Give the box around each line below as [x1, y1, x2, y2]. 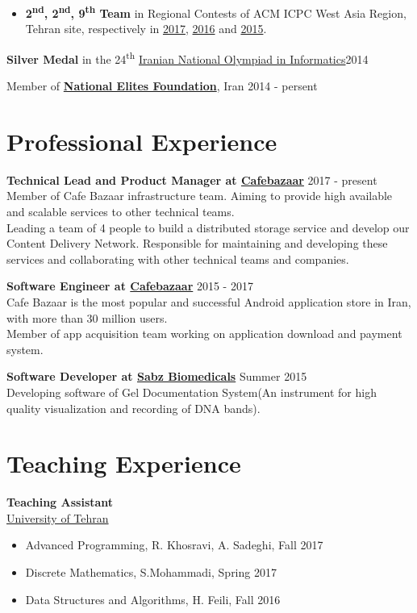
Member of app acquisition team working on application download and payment [6, 325, 402, 342]
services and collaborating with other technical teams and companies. [6, 250, 349, 267]
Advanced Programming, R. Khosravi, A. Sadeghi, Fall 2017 [25, 536, 323, 553]
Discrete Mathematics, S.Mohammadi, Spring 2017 [25, 564, 277, 581]
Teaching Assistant [6, 494, 114, 511]
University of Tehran [6, 509, 109, 526]
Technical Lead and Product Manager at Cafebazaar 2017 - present [6, 171, 377, 188]
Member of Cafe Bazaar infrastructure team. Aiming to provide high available [6, 187, 393, 204]
